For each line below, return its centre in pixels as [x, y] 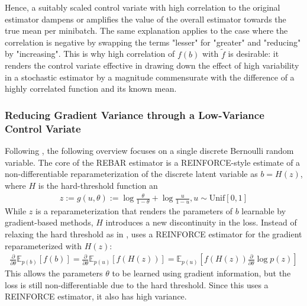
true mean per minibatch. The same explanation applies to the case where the [146, 30]
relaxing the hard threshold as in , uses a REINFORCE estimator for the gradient [153, 234]
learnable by [264, 210]
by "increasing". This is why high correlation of [90, 54]
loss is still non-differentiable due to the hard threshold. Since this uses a [137, 284]
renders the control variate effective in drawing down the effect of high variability [152, 65]
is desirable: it [253, 54]
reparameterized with [43, 245]
